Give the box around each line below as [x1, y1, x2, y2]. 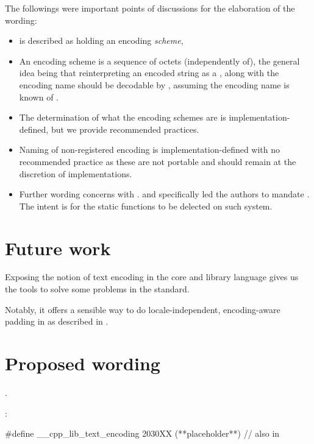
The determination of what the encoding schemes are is [19, 111, 226, 124]
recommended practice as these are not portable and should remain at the [19, 155, 296, 167]
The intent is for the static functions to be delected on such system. [19, 199, 273, 212]
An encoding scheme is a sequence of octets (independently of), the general [19, 54, 300, 67]
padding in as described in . [5, 315, 109, 328]
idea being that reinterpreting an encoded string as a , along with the [19, 66, 279, 79]
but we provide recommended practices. [51, 122, 199, 135]
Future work [5, 235, 111, 260]
